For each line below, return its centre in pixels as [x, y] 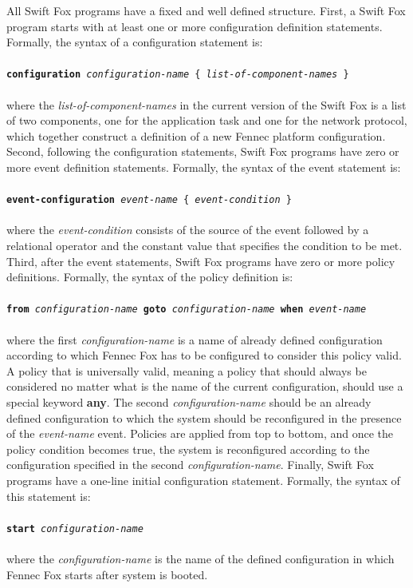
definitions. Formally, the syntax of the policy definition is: [150, 277]
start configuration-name [75, 528]
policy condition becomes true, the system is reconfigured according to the [188, 449]
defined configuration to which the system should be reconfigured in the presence [204, 417]
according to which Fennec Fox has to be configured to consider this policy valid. [204, 355]
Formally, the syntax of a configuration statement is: [135, 42]
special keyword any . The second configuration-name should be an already [189, 402]
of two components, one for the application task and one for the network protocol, [207, 120]
